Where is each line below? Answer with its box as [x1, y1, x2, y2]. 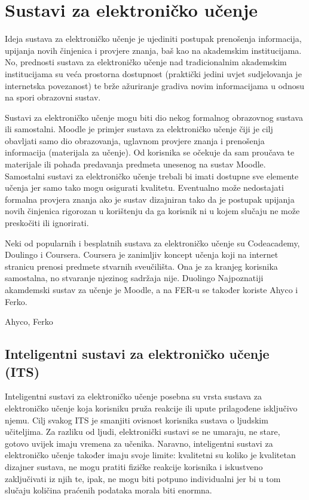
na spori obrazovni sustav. [5, 91, 101, 103]
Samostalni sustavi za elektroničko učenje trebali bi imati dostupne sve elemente [5, 169, 299, 182]
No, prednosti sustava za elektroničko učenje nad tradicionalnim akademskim [5, 56, 287, 68]
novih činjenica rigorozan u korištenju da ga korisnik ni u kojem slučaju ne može [5, 205, 300, 217]
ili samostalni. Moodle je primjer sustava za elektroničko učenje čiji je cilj [5, 123, 273, 135]
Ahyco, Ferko [5, 315, 53, 328]
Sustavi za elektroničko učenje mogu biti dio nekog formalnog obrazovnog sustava [5, 111, 303, 123]
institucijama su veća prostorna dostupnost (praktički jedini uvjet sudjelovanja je [5, 67, 302, 80]
